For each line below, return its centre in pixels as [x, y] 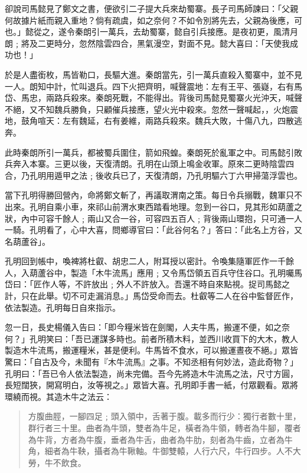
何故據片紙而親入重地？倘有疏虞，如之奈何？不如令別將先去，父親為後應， [149, 20]
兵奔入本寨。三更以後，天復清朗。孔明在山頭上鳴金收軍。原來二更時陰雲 [145, 164]
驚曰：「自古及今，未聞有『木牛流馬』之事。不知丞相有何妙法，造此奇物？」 [151, 362]
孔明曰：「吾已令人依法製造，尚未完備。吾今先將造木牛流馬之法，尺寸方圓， [151, 373]
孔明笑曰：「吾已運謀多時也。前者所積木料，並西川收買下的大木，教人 [164, 338]
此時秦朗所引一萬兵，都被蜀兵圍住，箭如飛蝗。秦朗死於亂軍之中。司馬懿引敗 [153, 152]
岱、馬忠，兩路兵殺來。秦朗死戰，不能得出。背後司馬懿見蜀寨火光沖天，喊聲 [153, 98]
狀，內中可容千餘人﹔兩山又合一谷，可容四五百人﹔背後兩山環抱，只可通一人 [153, 218]
